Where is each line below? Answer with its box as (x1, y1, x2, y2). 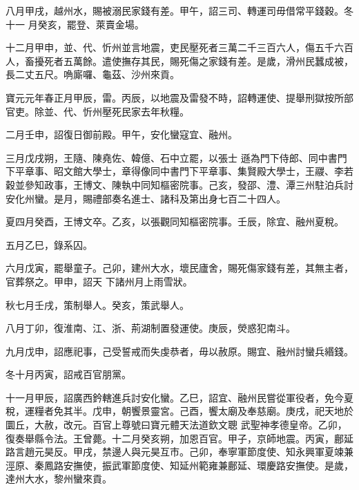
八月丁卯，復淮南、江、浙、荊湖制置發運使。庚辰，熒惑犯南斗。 (6, 321, 295, 335)
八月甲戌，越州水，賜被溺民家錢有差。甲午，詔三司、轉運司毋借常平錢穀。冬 (6, 3, 353, 17)
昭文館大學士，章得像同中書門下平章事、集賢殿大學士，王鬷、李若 (53, 164, 353, 178)
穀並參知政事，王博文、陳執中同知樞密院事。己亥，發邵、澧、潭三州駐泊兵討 (6, 177, 353, 191)
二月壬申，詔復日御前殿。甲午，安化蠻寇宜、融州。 (6, 127, 237, 142)
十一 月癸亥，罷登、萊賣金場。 (6, 17, 144, 31)
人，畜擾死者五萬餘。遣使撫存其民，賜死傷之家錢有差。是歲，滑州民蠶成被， (6, 53, 353, 68)
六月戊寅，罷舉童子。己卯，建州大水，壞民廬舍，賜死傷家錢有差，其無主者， (6, 261, 353, 275)
